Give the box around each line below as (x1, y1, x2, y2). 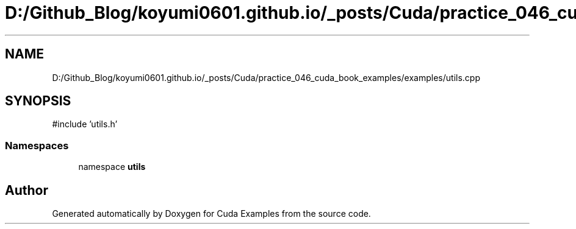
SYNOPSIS (5, 93, 71, 109)
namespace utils (78, 161, 146, 172)
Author (5, 182, 48, 198)
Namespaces (5, 139, 69, 152)
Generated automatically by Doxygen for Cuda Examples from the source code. (52, 208, 371, 219)
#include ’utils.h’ (52, 119, 118, 130)
